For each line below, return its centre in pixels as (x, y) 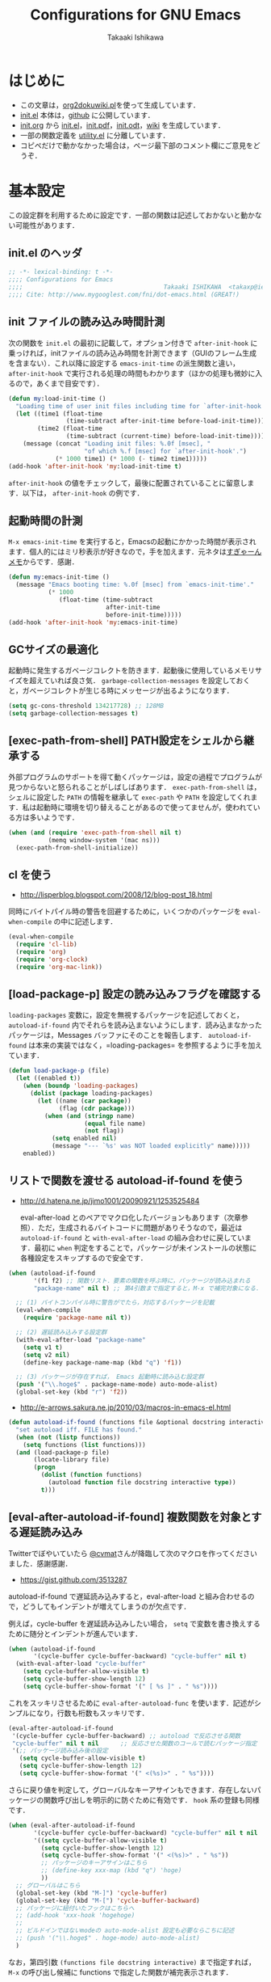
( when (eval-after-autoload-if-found (72, 1825)
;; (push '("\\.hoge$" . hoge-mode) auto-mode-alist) (108, 1938)
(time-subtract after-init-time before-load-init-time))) (165, 421)
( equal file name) (115, 1124)
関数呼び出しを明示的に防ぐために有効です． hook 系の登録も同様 (151, 1799)
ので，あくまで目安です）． (59, 383)
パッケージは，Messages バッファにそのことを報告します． (108, 1035)
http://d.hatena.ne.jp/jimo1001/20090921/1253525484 (110, 1200)
